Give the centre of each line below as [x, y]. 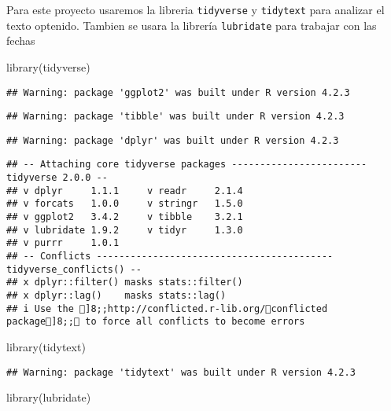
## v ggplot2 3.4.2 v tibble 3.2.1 [125, 217]
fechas [21, 40]
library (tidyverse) [48, 66]
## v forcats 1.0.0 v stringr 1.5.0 [125, 204]
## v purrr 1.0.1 [63, 243]
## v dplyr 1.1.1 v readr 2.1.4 [125, 191]
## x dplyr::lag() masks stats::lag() [116, 296]
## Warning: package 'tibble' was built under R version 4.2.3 [175, 117]
